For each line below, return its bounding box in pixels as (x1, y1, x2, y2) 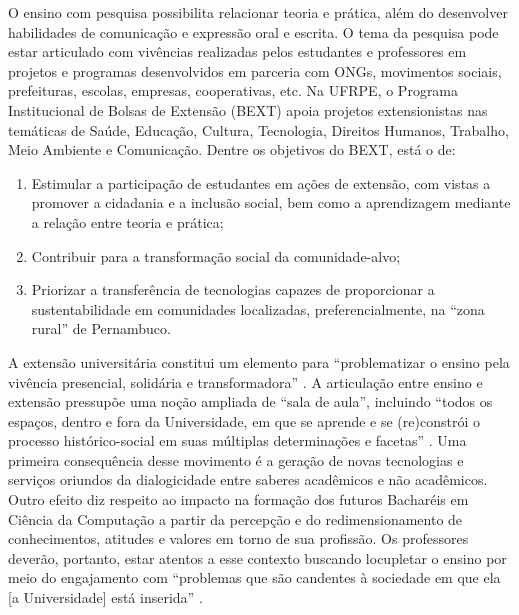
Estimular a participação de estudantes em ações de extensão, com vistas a (31, 172, 491, 193)
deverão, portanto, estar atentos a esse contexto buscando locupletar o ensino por (8, 547, 507, 568)
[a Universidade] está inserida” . (8, 587, 203, 608)
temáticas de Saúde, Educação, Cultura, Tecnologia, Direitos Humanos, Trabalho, (8, 119, 509, 140)
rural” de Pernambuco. (31, 318, 171, 339)
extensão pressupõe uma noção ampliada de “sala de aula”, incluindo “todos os (8, 391, 493, 412)
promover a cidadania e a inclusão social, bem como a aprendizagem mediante (31, 192, 511, 213)
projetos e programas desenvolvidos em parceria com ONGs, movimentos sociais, (8, 60, 502, 81)
